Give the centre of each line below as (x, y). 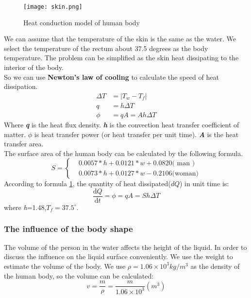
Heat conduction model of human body (82, 22)
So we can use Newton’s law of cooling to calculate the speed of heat (111, 77)
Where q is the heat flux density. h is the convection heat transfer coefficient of (122, 124)
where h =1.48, (25, 207)
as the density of (215, 266)
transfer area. (24, 144)
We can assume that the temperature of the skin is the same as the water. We (120, 39)
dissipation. (21, 86)
